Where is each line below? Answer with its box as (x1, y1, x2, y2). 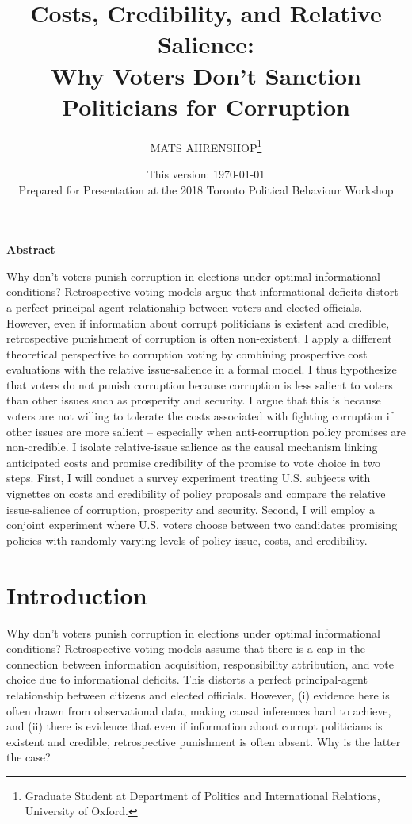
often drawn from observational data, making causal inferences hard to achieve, (6, 702, 391, 719)
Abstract (6, 241, 55, 258)
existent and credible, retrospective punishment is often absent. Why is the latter (6, 733, 401, 749)
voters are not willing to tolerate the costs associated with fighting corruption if (6, 408, 393, 424)
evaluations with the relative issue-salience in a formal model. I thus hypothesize (6, 361, 397, 378)
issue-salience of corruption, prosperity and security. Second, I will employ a (6, 500, 375, 517)
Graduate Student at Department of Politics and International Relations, (25, 787, 380, 803)
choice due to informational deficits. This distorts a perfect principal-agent (6, 671, 368, 688)
